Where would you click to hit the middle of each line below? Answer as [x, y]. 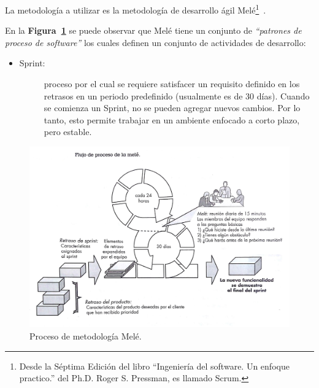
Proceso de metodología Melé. [86, 336]
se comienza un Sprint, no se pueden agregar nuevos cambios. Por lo [172, 108]
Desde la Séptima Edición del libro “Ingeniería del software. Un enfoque [154, 366]
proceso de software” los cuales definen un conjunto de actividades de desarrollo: [156, 42]
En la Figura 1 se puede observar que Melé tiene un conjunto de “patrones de [153, 30]
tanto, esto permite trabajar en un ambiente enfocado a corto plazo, [172, 119]
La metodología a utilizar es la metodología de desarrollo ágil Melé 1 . [136, 9]
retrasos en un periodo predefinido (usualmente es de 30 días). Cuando [177, 95]
